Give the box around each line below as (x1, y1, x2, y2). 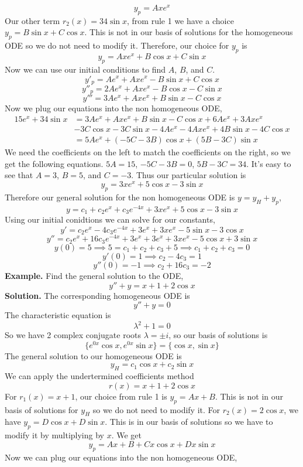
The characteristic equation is (5, 309, 111, 321)
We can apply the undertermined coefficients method (5, 370, 194, 382)
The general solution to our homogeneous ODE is (5, 349, 182, 362)
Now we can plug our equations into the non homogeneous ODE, (5, 451, 237, 463)
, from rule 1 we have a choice (127, 14, 234, 26)
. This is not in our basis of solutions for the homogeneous (84, 26, 293, 38)
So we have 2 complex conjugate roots (5, 329, 142, 341)
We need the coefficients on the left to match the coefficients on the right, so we (5, 146, 291, 158)
